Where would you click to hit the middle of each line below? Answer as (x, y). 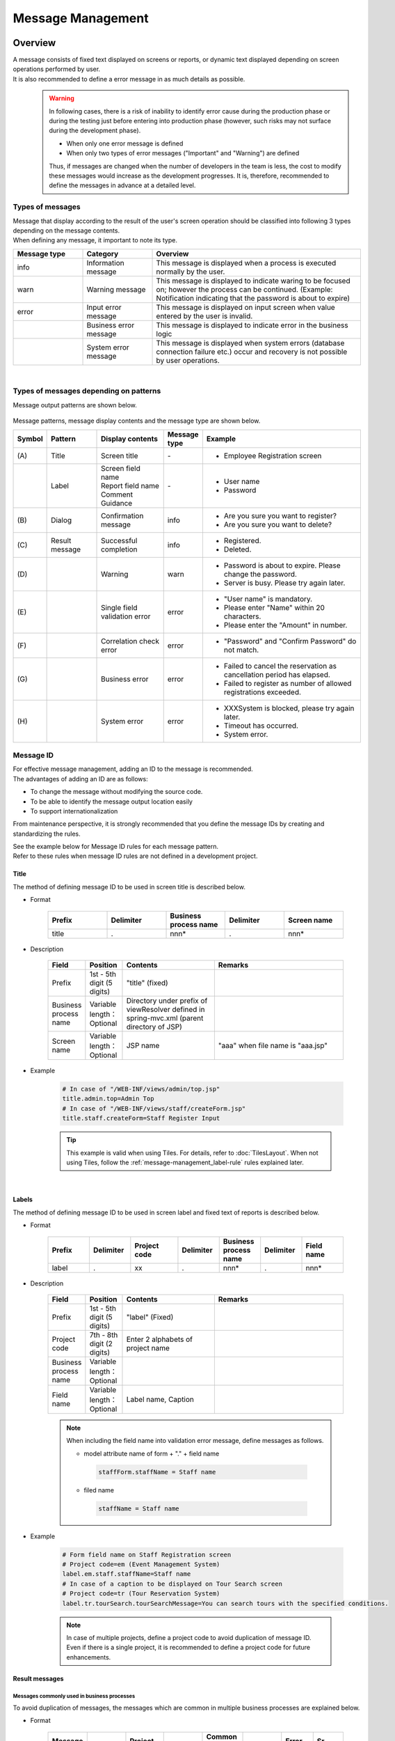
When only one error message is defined (125, 143)
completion (120, 549)
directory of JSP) (154, 1027)
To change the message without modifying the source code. (116, 792)
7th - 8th (104, 1335)
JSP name (143, 1046)
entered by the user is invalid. (204, 315)
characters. (242, 616)
